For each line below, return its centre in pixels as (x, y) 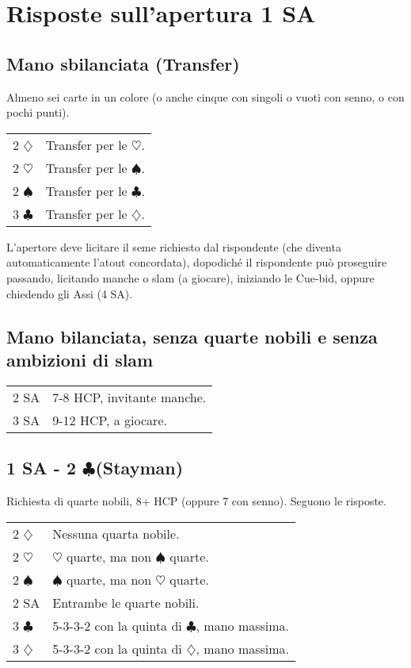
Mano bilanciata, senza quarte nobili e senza (192, 336)
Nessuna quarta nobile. (116, 533)
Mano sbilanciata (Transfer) (123, 63)
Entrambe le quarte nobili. (126, 602)
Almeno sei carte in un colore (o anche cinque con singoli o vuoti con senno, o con (205, 96)
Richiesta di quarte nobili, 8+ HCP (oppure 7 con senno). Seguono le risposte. (196, 500)
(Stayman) (139, 468)
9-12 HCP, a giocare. (110, 420)
